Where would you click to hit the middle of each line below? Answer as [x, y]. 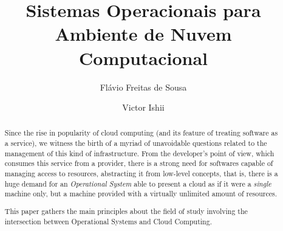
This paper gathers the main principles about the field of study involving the [126, 211]
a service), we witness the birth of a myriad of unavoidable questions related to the [136, 143]
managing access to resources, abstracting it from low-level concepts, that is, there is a [141, 174]
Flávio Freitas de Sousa [143, 87]
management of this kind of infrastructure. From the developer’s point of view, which [139, 153]
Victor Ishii [143, 107]
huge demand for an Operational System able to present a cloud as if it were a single [138, 183]
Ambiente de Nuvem [143, 34]
